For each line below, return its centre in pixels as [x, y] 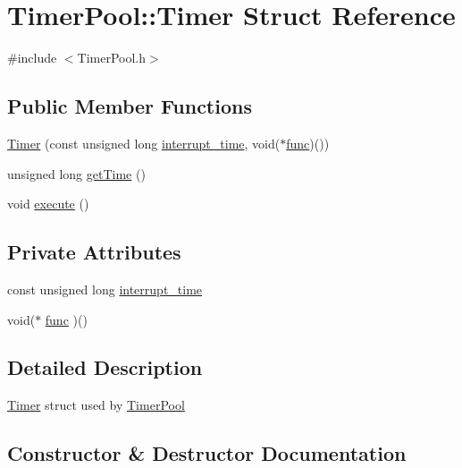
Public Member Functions [130, 106]
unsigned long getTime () [76, 173]
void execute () [48, 204]
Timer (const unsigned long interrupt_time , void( [144, 143]
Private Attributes [94, 252]
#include [32, 58]
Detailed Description [105, 367]
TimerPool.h [112, 58]
